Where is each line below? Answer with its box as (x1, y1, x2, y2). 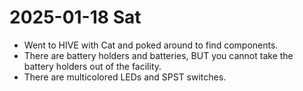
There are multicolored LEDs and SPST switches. (23, 71, 227, 83)
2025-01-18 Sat (9, 6, 142, 29)
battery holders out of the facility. (23, 60, 162, 72)
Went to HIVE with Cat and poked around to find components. (23, 39, 279, 51)
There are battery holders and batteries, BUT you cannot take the (23, 49, 294, 61)
